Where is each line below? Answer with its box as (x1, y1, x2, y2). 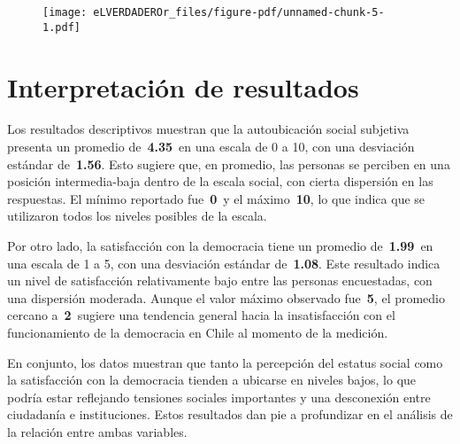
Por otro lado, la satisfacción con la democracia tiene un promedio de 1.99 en (7, 237, 433, 254)
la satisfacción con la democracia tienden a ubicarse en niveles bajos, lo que (7, 370, 417, 389)
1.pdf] (42, 20, 80, 34)
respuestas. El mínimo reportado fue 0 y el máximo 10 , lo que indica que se (7, 189, 425, 207)
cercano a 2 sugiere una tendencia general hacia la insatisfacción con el (7, 306, 395, 324)
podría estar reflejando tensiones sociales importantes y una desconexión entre (7, 387, 431, 406)
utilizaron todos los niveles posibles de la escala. (7, 206, 267, 225)
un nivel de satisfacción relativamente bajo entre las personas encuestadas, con (7, 271, 433, 290)
